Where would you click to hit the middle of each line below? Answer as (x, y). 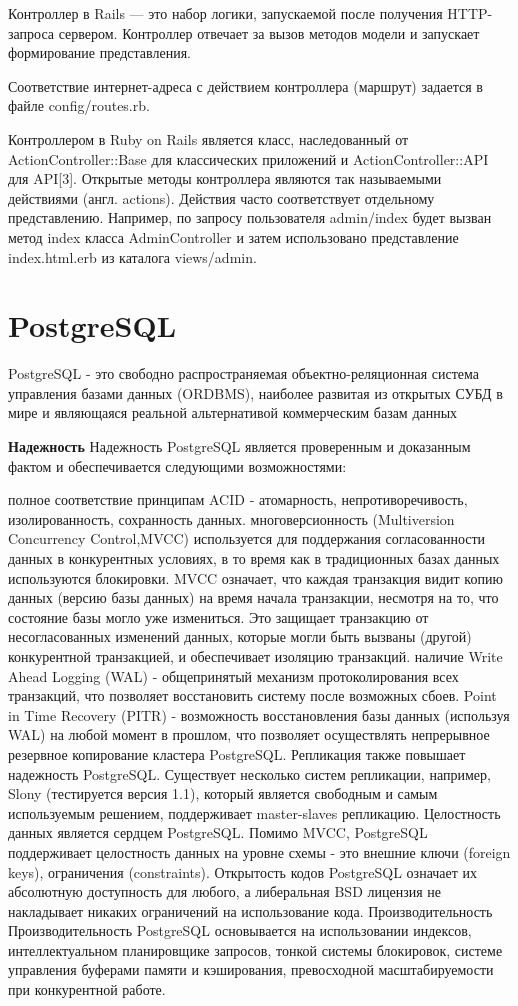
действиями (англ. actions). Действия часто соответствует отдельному (221, 197)
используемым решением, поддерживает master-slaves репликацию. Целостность (254, 812)
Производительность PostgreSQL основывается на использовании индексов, (240, 930)
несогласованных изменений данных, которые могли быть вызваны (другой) (240, 636)
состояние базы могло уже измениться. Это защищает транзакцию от (218, 616)
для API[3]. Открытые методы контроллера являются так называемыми (225, 178)
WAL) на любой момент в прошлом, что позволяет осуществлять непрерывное (249, 734)
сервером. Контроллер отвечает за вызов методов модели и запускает (269, 32)
